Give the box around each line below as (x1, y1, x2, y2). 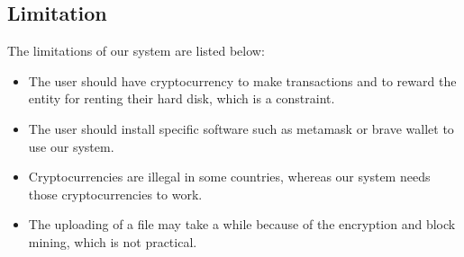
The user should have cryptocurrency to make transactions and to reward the (28, 71, 457, 90)
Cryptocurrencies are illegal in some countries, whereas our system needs (28, 167, 431, 186)
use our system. (28, 137, 114, 155)
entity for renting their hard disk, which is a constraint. (28, 89, 335, 108)
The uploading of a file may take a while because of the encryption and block (28, 215, 456, 234)
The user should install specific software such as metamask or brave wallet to (28, 119, 454, 137)
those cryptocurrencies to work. (28, 184, 203, 203)
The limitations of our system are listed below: (7, 41, 265, 60)
